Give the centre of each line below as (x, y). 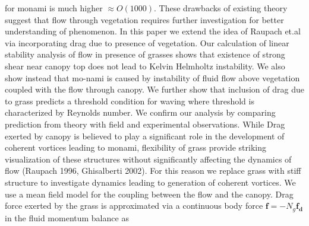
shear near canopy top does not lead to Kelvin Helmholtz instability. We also (145, 66)
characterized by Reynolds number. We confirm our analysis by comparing (140, 112)
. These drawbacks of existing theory (221, 8)
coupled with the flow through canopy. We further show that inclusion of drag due (154, 89)
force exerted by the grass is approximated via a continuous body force (134, 206)
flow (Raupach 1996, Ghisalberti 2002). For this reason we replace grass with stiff (153, 171)
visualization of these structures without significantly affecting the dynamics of (148, 159)
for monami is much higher (54, 8)
